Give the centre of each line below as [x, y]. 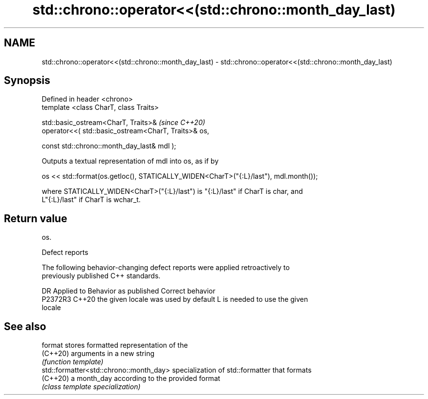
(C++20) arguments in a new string [98, 354]
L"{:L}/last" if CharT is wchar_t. [91, 200]
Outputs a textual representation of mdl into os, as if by [130, 161]
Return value [36, 218]
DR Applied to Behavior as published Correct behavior [128, 291]
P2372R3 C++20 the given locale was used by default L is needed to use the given [175, 299]
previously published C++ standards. [101, 276]
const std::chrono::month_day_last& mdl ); [109, 146]
